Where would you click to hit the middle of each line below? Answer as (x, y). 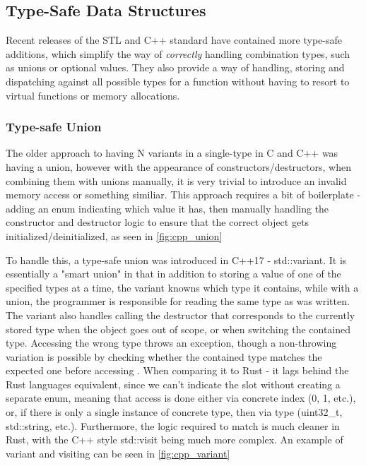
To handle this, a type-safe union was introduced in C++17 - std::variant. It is (176, 259)
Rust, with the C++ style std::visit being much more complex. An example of (175, 440)
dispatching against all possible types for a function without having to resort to (178, 81)
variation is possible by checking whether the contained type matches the (164, 356)
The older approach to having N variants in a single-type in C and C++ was (172, 153)
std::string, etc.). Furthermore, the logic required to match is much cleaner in (173, 425)
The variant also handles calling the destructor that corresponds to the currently (181, 315)
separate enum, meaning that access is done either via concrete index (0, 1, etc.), (181, 398)
